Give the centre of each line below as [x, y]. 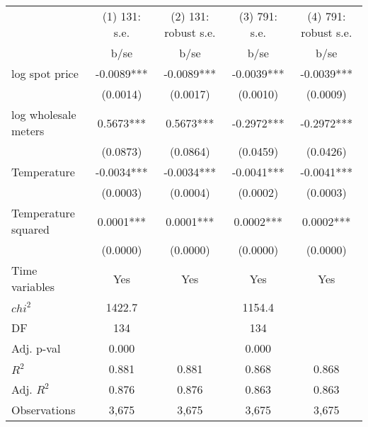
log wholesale [44, 114]
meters [28, 131]
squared [30, 229]
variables [33, 286]
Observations [44, 410]
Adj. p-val [36, 348]
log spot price [45, 73]
